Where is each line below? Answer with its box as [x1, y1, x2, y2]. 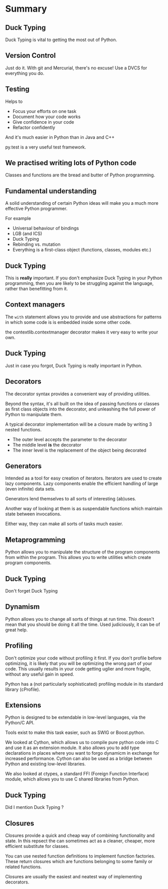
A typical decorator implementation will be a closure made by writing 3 [5, 421, 152, 427]
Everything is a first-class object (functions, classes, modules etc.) [12, 247, 151, 253]
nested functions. [5, 426, 42, 432]
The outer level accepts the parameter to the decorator [12, 436, 127, 442]
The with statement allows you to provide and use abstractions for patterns [5, 314, 162, 320]
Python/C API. [5, 720, 35, 726]
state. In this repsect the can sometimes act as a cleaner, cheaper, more [5, 838, 155, 844]
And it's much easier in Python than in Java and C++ [5, 134, 115, 140]
